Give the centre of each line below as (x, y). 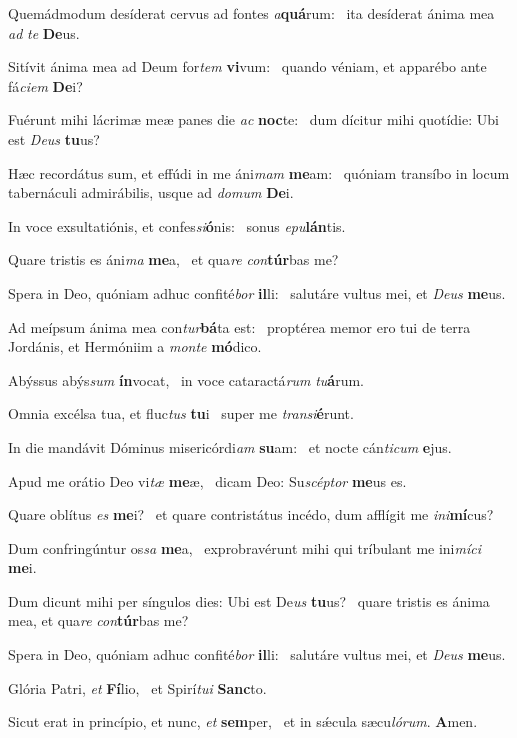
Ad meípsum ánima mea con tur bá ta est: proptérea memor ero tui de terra (239, 326)
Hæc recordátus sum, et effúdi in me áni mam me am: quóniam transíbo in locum (259, 172)
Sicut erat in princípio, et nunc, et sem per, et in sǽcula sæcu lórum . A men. (243, 721)
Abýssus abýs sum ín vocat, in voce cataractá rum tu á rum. (186, 379)
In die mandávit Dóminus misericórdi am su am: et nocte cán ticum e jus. (230, 446)
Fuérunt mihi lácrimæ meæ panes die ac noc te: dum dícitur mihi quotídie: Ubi (253, 119)
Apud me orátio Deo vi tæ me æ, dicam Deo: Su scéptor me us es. (207, 480)
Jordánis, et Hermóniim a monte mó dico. (135, 346)
